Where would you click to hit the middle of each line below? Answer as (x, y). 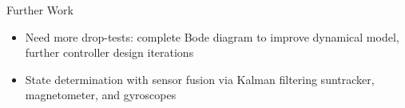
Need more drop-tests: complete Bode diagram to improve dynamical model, (212, 36)
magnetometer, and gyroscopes (101, 95)
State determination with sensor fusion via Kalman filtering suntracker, (200, 79)
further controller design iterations (109, 52)
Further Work (40, 10)
